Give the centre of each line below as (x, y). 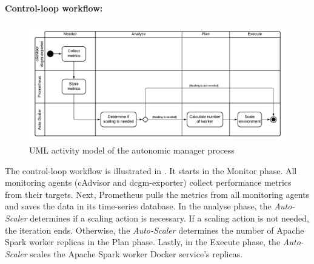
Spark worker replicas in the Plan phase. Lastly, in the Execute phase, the (143, 242)
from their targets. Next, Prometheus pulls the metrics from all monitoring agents (157, 194)
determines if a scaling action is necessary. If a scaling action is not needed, (169, 218)
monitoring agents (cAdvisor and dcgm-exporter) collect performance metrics (148, 182)
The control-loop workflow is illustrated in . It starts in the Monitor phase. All (151, 170)
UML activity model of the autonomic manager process (132, 150)
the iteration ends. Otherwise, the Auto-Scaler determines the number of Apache (155, 230)
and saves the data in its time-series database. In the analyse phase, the (138, 206)
